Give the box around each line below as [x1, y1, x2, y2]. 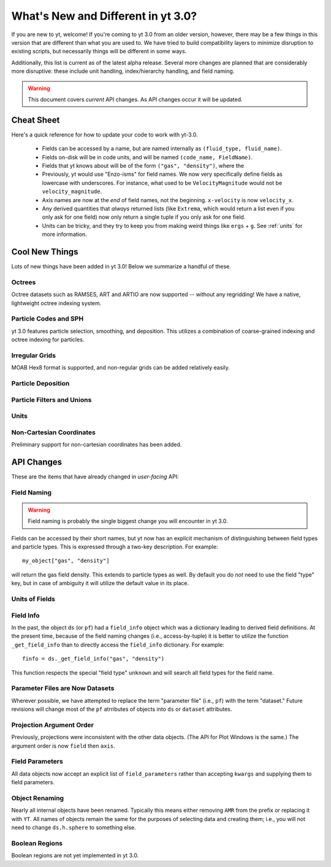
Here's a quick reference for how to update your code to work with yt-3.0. [11, 131, 199, 138]
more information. [42, 230, 87, 238]
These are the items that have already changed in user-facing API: [11, 472, 179, 480]
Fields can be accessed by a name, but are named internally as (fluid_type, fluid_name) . [42, 145, 282, 153]
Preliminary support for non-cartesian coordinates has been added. [11, 441, 182, 449]
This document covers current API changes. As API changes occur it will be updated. [28, 96, 243, 103]
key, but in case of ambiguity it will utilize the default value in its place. [11, 580, 189, 587]
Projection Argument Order [11, 721, 94, 729]
